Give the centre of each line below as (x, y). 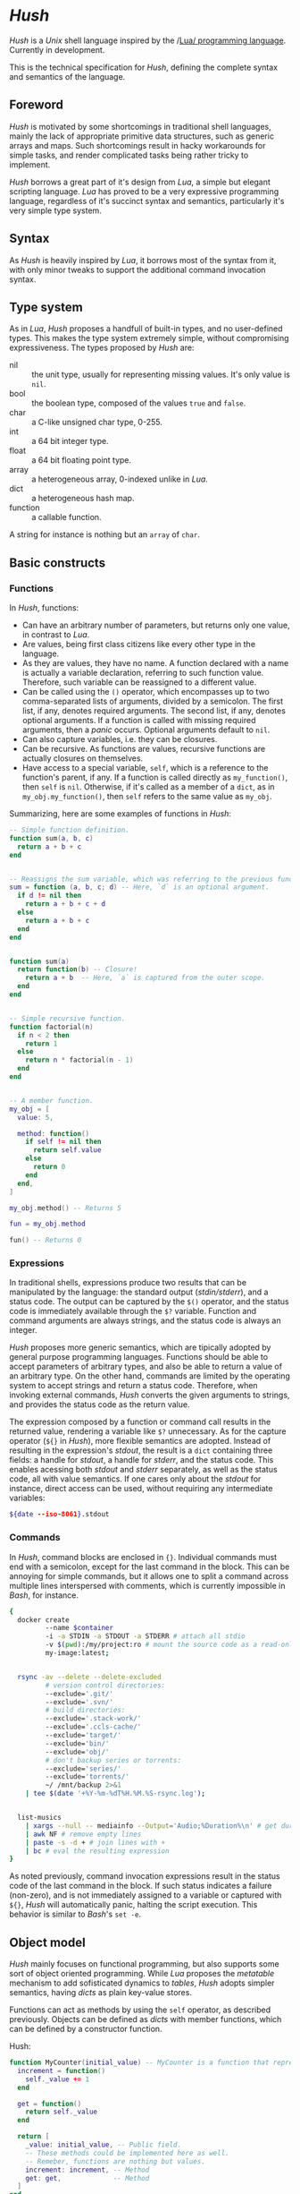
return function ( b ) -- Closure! (78, 969)
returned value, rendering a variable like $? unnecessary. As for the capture (148, 1431)
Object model (48, 1942)
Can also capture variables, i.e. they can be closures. (120, 739)
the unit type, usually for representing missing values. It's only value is (161, 375)
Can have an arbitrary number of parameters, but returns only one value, (156, 625)
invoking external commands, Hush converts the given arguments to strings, (150, 1395)
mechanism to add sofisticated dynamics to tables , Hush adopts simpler (142, 1983)
